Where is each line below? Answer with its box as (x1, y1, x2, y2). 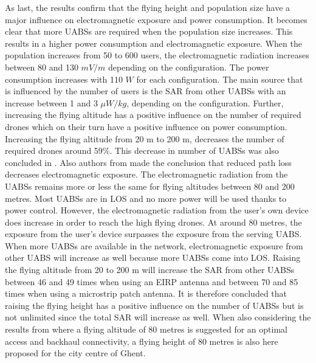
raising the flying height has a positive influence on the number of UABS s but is (5, 299, 304, 311)
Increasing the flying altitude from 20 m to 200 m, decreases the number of (5, 132, 284, 145)
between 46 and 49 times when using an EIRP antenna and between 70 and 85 (5, 275, 298, 288)
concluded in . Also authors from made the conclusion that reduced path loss (5, 156, 292, 168)
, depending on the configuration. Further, (126, 96, 284, 109)
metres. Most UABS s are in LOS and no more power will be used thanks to (5, 192, 287, 204)
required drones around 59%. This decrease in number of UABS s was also (5, 144, 279, 157)
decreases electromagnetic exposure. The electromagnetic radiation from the (5, 168, 288, 181)
